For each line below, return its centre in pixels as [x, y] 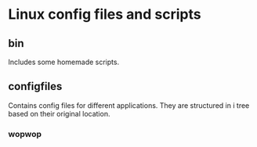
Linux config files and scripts [105, 14]
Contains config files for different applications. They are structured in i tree [129, 105]
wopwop [25, 134]
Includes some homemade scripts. [64, 62]
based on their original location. [59, 113]
